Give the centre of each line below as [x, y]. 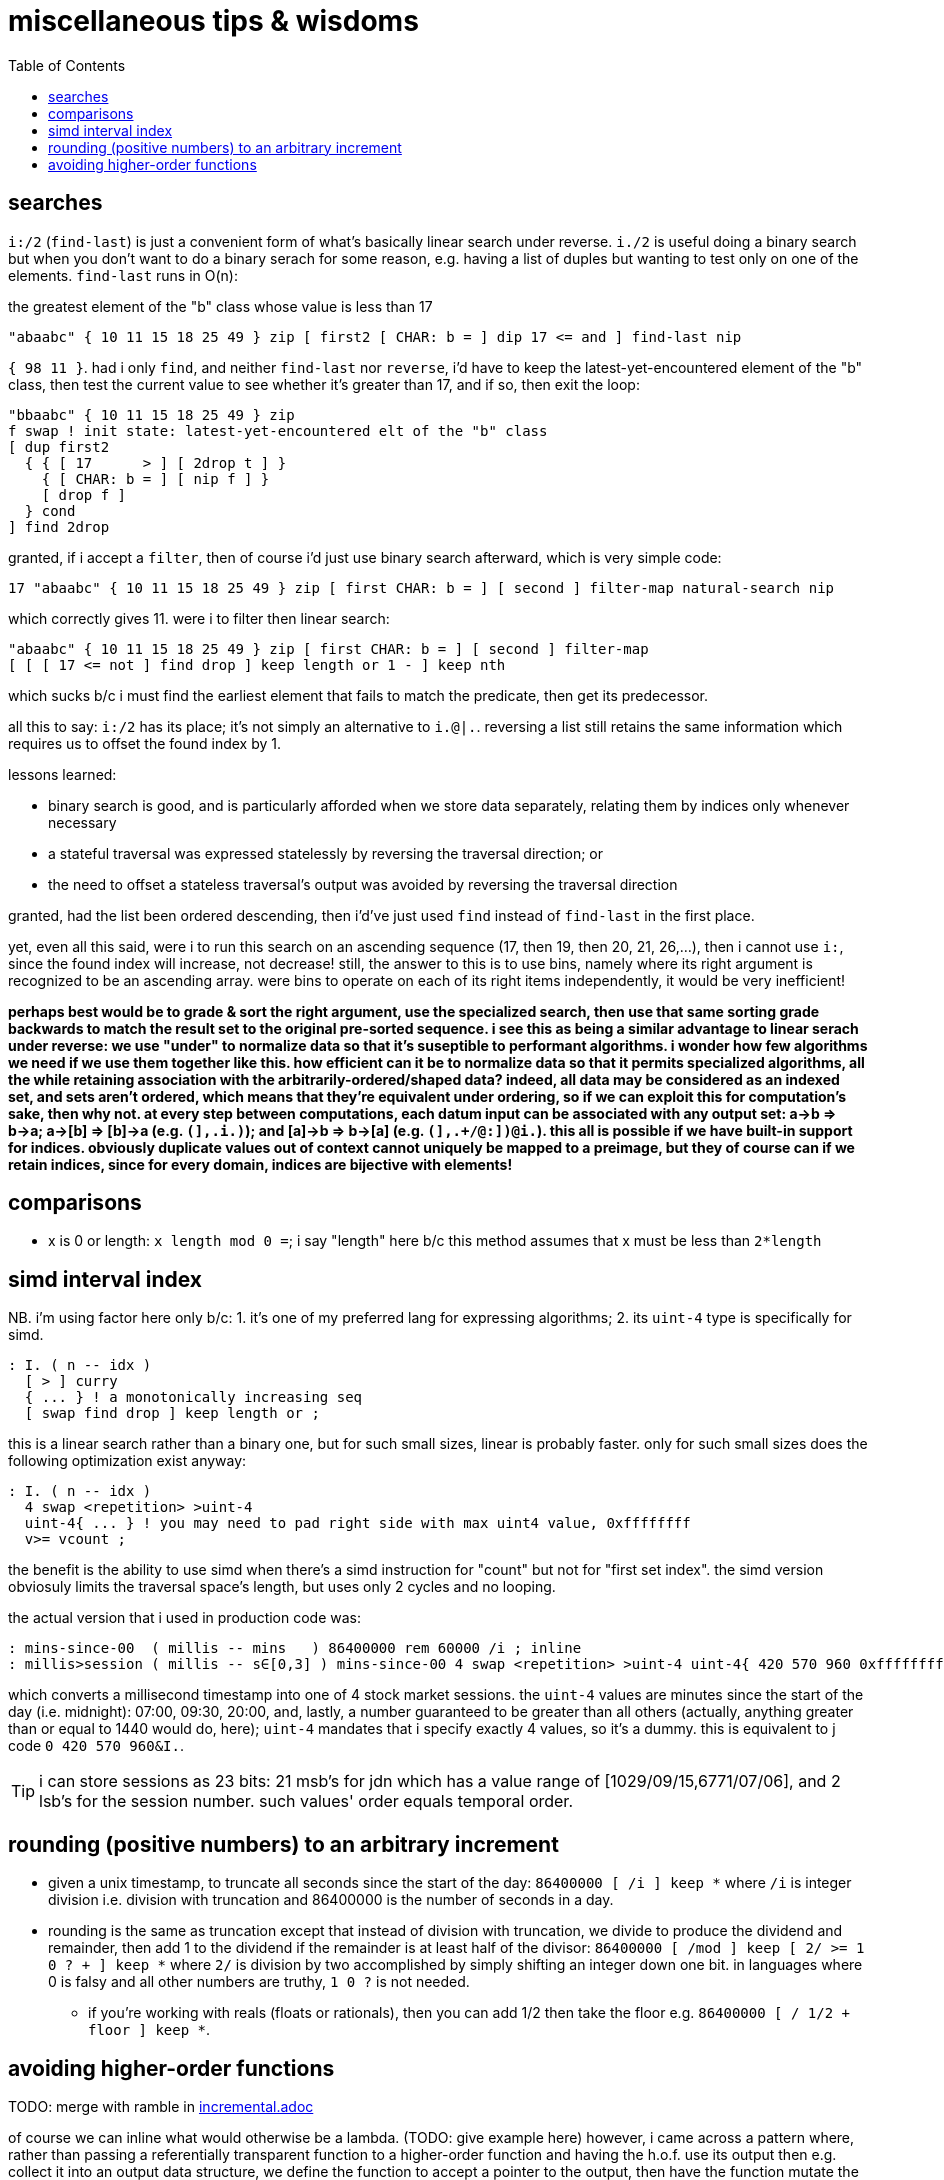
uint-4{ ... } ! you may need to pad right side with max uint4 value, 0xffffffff [357, 1523]
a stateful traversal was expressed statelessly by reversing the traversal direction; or [325, 853]
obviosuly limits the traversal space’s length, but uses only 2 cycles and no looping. [282, 1587]
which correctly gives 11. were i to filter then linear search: [199, 618]
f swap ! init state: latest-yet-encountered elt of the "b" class [278, 430]
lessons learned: [62, 774]
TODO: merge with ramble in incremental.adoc [161, 2106]
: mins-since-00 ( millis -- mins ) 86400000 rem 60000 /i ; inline [295, 1648]
